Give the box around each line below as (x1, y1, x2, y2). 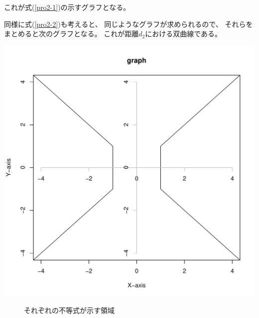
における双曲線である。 (145, 28, 222, 39)
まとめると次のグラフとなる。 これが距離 (4, 28, 139, 39)
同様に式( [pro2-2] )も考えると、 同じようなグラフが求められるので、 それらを (4, 18, 253, 29)
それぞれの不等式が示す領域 (24, 305, 115, 316)
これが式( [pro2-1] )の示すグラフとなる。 (4, 2, 130, 12)
